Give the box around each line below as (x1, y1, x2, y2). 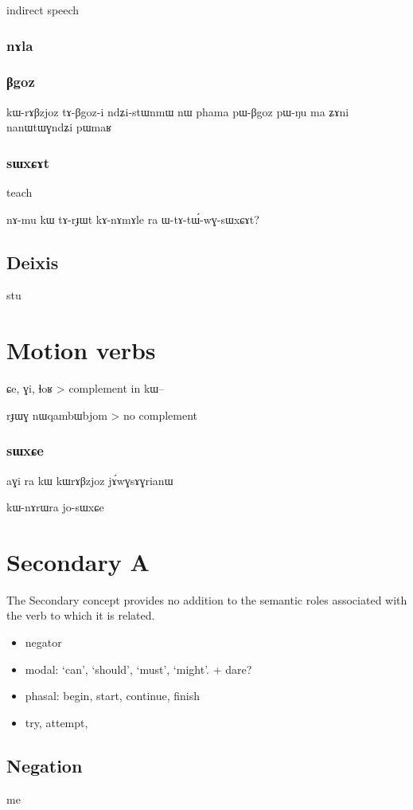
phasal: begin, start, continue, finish (25, 687, 201, 704)
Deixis (6, 249, 59, 274)
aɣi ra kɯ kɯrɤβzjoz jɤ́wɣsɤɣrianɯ (6, 472, 173, 488)
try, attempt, (25, 714, 88, 730)
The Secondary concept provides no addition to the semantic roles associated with (6, 591, 407, 608)
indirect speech (6, 2, 80, 18)
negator (25, 634, 62, 651)
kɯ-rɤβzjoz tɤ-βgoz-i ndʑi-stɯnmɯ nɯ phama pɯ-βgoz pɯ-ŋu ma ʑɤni (6, 103, 349, 119)
